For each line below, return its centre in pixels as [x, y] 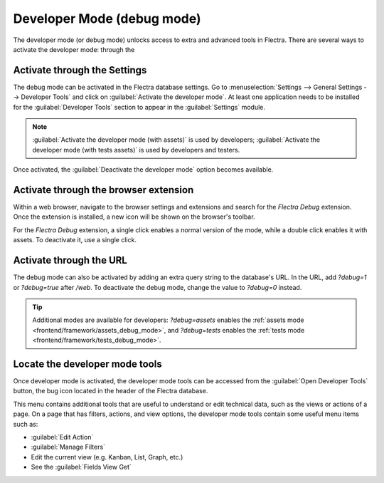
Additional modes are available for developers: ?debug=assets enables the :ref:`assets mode [168, 320]
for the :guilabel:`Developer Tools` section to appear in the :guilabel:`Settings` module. [139, 107]
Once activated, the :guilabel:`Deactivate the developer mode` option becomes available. [143, 170]
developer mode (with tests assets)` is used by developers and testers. [136, 150]
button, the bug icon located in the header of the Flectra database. [111, 391]
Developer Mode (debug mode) [107, 19]
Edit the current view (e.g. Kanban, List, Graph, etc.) [107, 457]
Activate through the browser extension [103, 190]
